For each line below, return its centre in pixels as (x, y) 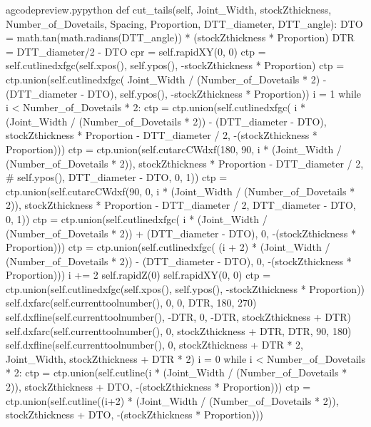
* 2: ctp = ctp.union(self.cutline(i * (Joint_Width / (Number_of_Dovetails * (177, 372)
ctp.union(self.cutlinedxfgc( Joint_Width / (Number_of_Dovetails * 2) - (166, 79)
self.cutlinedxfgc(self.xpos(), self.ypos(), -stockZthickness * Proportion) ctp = (175, 65)
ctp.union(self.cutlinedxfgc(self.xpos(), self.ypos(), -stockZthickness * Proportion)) (185, 288)
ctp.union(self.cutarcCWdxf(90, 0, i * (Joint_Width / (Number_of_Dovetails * (181, 191)
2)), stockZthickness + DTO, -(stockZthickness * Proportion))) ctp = (158, 387)
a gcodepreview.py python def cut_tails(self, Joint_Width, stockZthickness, (169, 9)
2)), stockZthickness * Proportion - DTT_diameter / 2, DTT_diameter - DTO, (181, 205)
